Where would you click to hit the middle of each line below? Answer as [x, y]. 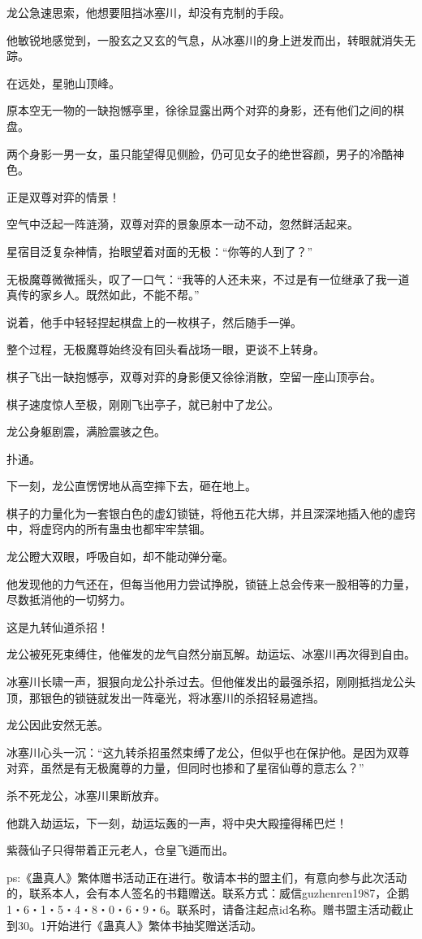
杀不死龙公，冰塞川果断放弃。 [86, 795]
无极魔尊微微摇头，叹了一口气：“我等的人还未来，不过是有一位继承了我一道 [208, 278]
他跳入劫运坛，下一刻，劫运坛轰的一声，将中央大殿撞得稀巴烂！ [177, 822]
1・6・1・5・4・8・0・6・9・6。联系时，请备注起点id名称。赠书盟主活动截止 [210, 909]
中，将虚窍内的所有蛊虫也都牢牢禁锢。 [109, 529]
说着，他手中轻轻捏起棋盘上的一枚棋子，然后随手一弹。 [154, 322]
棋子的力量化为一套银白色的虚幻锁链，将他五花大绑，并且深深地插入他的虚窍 [211, 513]
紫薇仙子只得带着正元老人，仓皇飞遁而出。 [120, 850]
